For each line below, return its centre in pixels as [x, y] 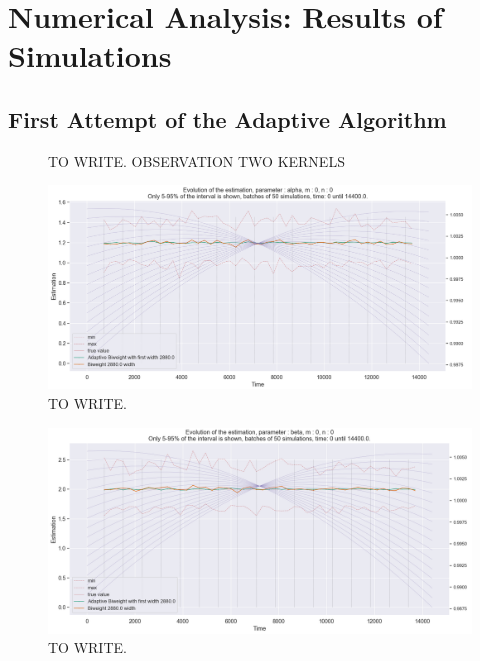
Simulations [90, 55]
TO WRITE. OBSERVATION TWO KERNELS [196, 160]
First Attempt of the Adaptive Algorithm [227, 118]
